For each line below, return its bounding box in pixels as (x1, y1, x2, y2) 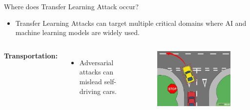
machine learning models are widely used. (15, 27, 140, 37)
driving (79, 86, 101, 96)
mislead (79, 76, 102, 86)
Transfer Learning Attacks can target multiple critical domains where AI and (15, 18, 247, 28)
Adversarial (79, 57, 114, 67)
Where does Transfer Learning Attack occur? (4, 1, 139, 11)
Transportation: (4, 50, 58, 60)
